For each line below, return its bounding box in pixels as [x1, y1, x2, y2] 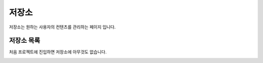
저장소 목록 [9, 37, 40, 45]
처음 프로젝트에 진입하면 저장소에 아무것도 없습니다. [9, 49, 107, 55]
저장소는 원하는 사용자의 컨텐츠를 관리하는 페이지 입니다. [9, 24, 116, 30]
